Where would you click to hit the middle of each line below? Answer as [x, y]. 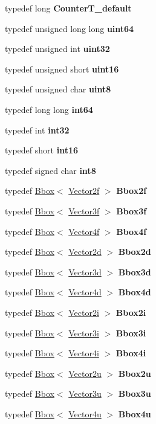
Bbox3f [132, 210]
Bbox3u [135, 393]
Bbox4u [135, 413]
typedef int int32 [37, 130]
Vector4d [85, 292]
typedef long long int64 [49, 109]
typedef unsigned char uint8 [58, 89]
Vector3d [85, 271]
